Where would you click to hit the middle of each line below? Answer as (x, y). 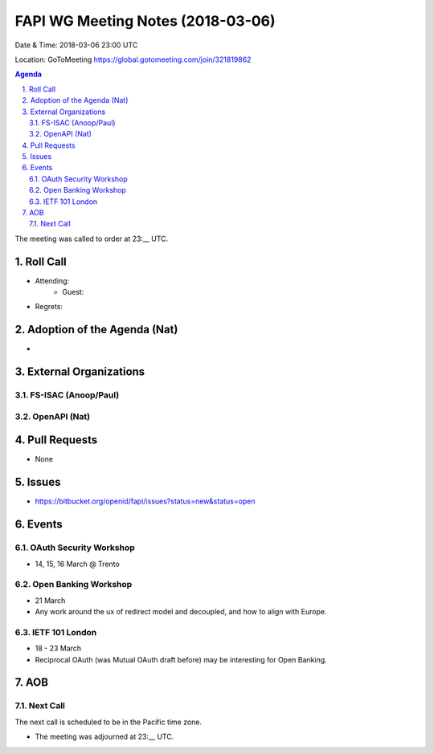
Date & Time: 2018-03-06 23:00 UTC (76, 45)
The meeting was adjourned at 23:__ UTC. (104, 737)
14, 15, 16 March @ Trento (77, 564)
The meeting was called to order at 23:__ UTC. (92, 238)
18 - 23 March (58, 648)
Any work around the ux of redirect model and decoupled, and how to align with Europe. (181, 612)
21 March (50, 600)
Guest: (73, 292)
